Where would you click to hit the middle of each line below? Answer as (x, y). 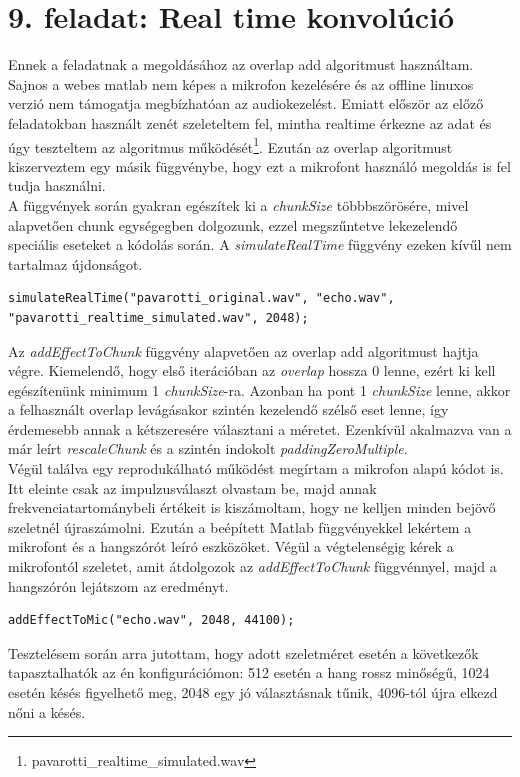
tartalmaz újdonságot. (75, 263)
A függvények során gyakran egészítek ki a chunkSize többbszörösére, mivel (238, 204)
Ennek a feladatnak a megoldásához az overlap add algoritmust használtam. (241, 64)
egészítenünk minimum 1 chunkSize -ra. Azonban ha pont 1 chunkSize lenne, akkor (259, 389)
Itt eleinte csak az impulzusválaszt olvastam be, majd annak (192, 487)
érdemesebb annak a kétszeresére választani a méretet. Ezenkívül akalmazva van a (260, 428)
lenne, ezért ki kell (439, 370)
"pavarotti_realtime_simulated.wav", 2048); (158, 317)
